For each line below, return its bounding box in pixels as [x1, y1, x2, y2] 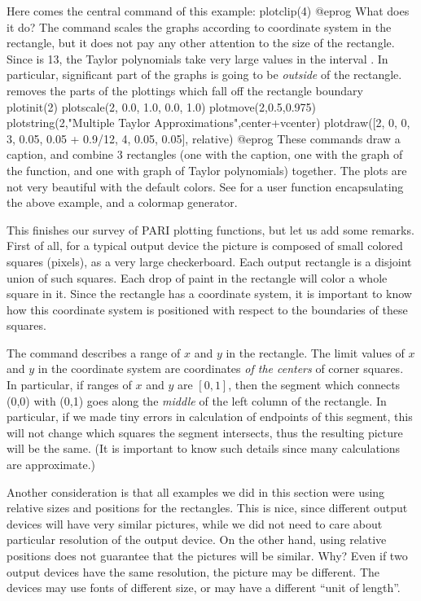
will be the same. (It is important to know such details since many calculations [7, 440, 401, 457]
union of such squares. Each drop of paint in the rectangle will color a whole [7, 269, 388, 286]
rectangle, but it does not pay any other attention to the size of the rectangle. [7, 34, 395, 51]
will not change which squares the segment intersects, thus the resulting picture [7, 423, 403, 441]
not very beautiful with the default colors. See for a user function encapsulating [7, 178, 404, 195]
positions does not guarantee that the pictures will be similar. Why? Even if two [7, 547, 408, 564]
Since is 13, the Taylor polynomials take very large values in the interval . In [7, 50, 388, 67]
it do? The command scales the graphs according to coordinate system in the [7, 18, 392, 35]
